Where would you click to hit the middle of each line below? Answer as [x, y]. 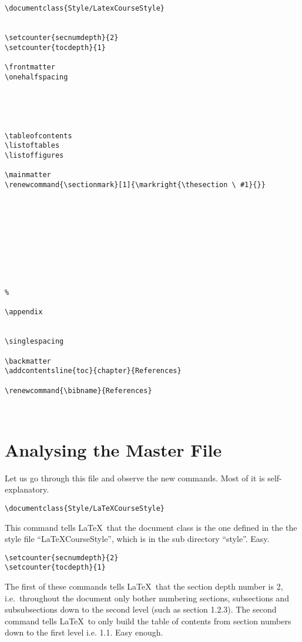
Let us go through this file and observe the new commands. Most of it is [135, 478]
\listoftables [32, 146]
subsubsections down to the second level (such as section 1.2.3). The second [141, 609]
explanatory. [27, 489]
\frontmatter [30, 67]
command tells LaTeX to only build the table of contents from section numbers [148, 621]
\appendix [24, 312]
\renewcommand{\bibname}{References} [78, 390]
